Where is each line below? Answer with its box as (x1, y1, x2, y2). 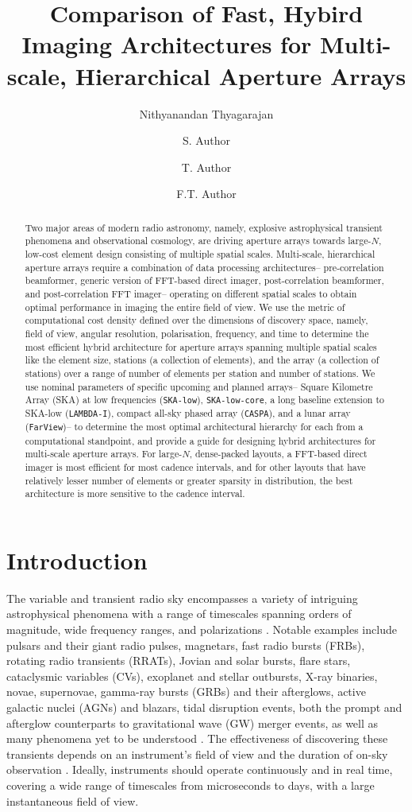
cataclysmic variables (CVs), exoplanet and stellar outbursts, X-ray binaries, (6, 667, 378, 684)
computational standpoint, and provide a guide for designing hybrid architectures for (25, 433, 376, 447)
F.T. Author (176, 185, 237, 202)
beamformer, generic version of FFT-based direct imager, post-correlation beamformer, (25, 274, 384, 287)
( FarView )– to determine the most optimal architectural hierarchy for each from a (25, 420, 364, 433)
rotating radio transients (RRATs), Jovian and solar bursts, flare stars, (6, 652, 351, 669)
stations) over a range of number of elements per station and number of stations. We (25, 366, 375, 379)
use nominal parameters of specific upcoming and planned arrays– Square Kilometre (25, 379, 373, 393)
